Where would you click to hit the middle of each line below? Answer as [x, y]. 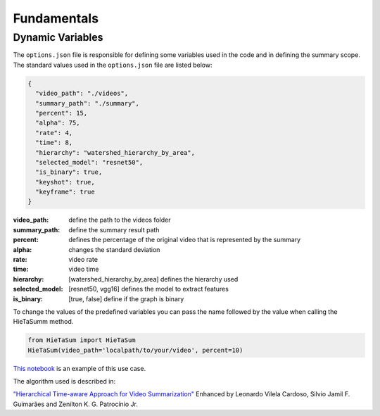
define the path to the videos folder [120, 220]
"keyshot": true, [65, 182]
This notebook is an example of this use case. [80, 368]
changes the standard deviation [114, 249]
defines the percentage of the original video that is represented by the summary [185, 240]
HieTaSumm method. [43, 322]
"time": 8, [54, 143]
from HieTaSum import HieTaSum [82, 340]
